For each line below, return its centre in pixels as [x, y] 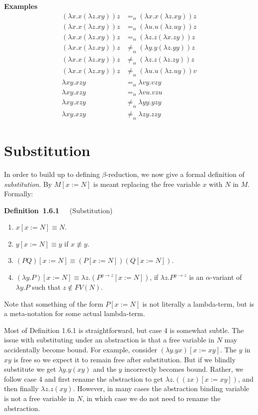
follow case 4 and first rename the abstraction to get [84, 378]
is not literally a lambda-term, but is [198, 303]
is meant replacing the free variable [147, 184]
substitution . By [28, 184]
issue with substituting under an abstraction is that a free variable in [109, 340]
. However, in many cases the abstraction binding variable [161, 388]
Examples [21, 6]
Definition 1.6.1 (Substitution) [58, 210]
